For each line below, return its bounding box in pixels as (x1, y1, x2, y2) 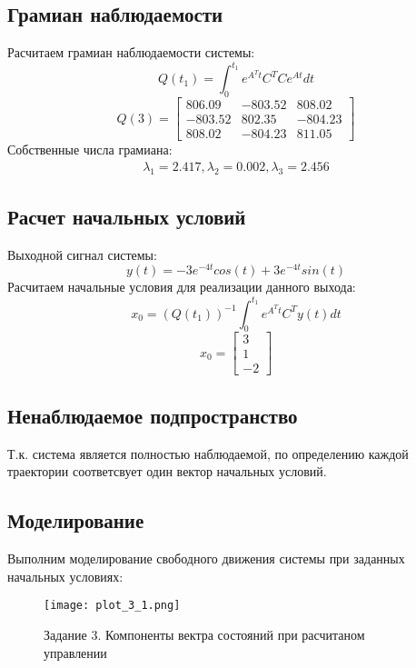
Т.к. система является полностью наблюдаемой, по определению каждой (7, 444, 409, 463)
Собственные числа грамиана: (7, 140, 173, 159)
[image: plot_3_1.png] (44, 599, 181, 613)
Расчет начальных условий (7, 203, 246, 230)
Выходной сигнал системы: (7, 244, 157, 264)
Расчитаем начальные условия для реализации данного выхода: (7, 277, 356, 296)
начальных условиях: (7, 566, 124, 585)
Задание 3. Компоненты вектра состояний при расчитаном (44, 624, 365, 643)
